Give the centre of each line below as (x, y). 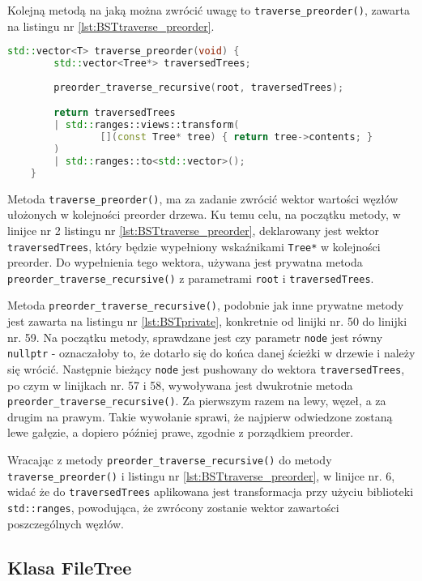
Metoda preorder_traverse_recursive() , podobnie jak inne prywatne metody (206, 305)
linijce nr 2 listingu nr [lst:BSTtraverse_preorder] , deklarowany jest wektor (194, 230)
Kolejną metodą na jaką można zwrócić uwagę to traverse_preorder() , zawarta (209, 10)
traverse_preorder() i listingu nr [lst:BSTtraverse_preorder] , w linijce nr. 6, (201, 475)
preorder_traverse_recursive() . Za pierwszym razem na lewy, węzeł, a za (197, 401)
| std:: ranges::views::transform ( (147, 125)
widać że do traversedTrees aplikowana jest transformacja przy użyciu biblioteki (211, 491)
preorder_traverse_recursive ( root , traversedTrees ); (199, 87)
